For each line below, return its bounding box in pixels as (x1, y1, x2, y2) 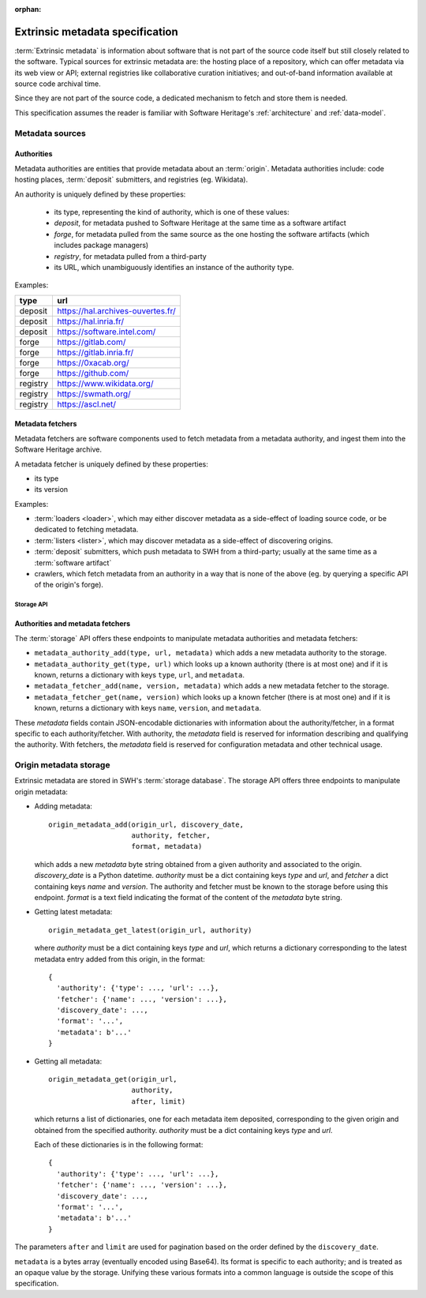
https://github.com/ (56, 367, 129, 378)
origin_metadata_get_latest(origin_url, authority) (48, 925, 252, 935)
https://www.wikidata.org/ (56, 377, 154, 388)
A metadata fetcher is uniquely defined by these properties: (14, 459, 209, 469)
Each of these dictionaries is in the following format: (34, 1139, 204, 1149)
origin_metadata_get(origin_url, (48, 1075, 177, 1084)
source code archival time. (14, 79, 102, 88)
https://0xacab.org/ (56, 357, 129, 368)
